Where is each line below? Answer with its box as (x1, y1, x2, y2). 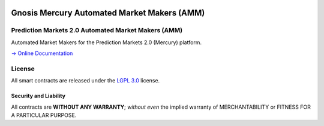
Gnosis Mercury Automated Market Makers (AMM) (11, 8, 205, 18)
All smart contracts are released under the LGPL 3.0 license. (11, 77, 160, 84)
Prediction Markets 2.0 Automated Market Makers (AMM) (11, 26, 183, 35)
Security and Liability (11, 93, 66, 100)
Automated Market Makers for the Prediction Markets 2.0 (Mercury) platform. (11, 39, 202, 46)
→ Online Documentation (11, 50, 73, 57)
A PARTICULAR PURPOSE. (11, 112, 77, 119)
